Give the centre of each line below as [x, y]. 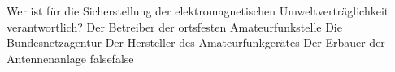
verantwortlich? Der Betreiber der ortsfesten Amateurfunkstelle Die [174, 26]
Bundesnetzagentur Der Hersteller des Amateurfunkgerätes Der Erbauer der [196, 42]
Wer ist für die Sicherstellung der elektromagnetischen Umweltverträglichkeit [198, 11]
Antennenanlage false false [70, 58]
